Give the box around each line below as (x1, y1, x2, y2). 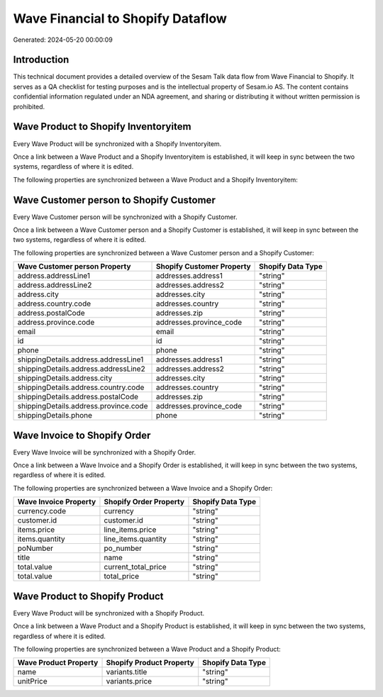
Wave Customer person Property (17, 262, 131, 272)
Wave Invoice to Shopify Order (13, 429, 151, 441)
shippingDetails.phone (17, 411, 92, 420)
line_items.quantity (104, 534, 167, 544)
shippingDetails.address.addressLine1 (17, 355, 144, 364)
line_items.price (104, 525, 157, 535)
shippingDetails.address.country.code (17, 383, 145, 393)
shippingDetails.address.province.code (17, 401, 148, 411)
